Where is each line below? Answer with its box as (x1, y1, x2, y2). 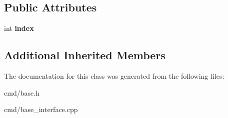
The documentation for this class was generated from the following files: (4, 71, 224, 81)
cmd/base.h (4, 87, 39, 98)
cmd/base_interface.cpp (4, 104, 78, 115)
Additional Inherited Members (4, 47, 165, 63)
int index (4, 23, 34, 33)
